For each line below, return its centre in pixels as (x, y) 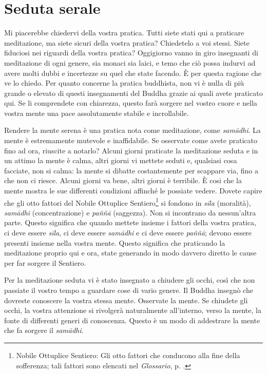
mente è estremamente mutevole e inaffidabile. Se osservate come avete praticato (131, 140)
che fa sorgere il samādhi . (44, 330)
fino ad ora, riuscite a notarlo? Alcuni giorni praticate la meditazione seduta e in (131, 150)
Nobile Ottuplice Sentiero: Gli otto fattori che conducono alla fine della (128, 355)
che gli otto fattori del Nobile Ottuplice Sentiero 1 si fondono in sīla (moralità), (128, 202)
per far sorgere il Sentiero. (45, 262)
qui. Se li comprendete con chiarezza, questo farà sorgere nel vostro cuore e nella (131, 103)
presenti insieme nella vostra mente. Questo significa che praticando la (115, 242)
